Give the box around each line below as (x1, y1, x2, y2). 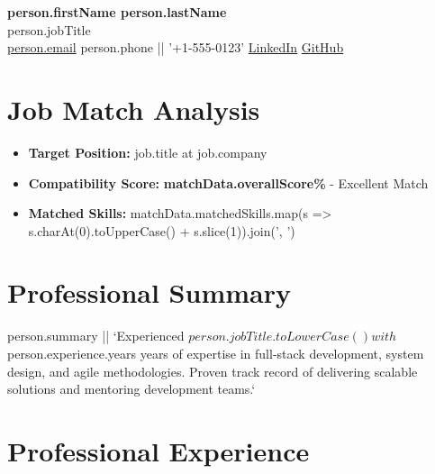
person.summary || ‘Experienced (7, 326, 185, 345)
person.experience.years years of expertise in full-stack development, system (7, 344, 424, 362)
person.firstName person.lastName (7, 3, 227, 21)
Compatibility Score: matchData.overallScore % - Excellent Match (28, 173, 429, 192)
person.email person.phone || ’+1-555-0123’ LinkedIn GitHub (7, 38, 344, 57)
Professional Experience (7, 432, 310, 469)
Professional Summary (7, 274, 291, 311)
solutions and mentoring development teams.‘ (7, 379, 256, 398)
